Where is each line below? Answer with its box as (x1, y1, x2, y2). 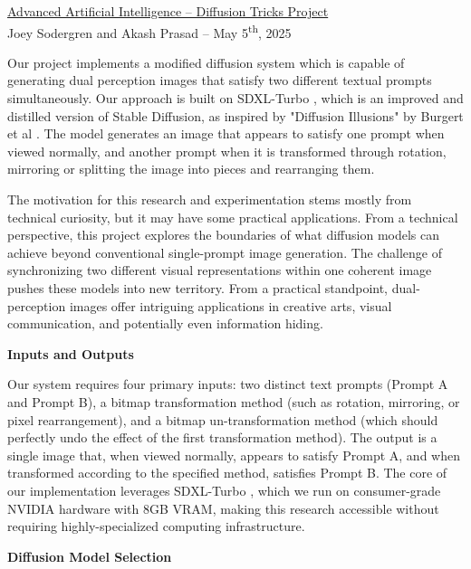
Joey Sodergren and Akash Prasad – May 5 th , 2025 (7, 20, 292, 42)
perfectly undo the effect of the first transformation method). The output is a (7, 428, 437, 447)
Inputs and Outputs (7, 344, 134, 363)
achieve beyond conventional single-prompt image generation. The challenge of (7, 242, 443, 261)
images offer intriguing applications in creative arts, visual (69, 296, 392, 315)
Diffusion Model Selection (7, 546, 172, 565)
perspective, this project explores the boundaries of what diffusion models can (7, 225, 440, 244)
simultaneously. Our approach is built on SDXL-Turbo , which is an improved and (7, 89, 464, 108)
